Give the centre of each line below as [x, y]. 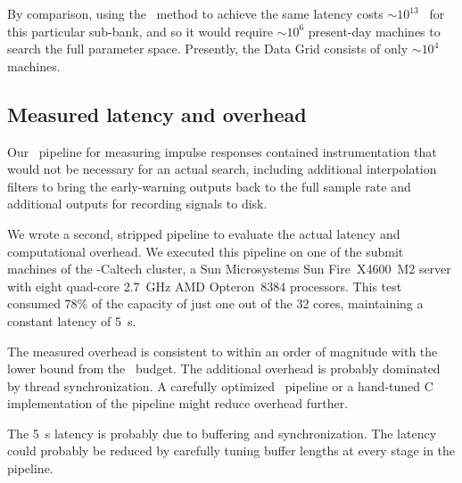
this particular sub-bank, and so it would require [140, 31]
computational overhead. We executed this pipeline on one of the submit [206, 251]
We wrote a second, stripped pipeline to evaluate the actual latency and [204, 233]
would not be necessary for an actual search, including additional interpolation [222, 169]
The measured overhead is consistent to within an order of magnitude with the [223, 351]
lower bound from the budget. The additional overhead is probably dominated [224, 368]
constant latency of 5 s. [72, 320]
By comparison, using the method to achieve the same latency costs [195, 13]
